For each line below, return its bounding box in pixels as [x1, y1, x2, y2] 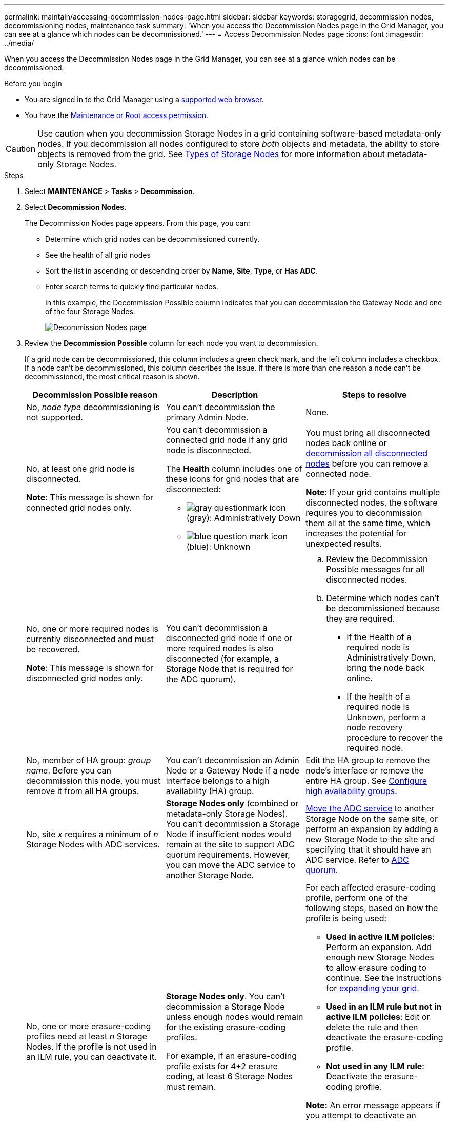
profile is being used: [305, 913, 387, 923]
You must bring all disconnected [305, 428, 430, 438]
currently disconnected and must [26, 634, 154, 644]
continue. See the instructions [326, 973, 442, 983]
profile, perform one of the [305, 893, 408, 903]
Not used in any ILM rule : [326, 1061, 424, 1071]
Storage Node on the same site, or [305, 814, 438, 824]
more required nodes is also [166, 643, 274, 653]
